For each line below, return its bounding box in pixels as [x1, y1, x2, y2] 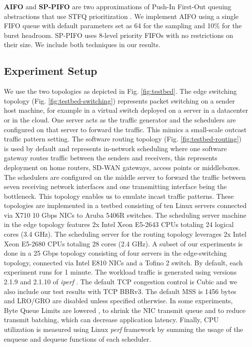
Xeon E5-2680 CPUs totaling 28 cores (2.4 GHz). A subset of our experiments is [4, 238, 243, 248]
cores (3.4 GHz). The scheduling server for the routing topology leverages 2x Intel [4, 229, 247, 239]
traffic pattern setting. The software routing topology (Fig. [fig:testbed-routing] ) [4, 134, 242, 144]
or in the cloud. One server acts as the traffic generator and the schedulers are [4, 114, 236, 124]
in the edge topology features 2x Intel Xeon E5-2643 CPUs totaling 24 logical [4, 219, 234, 229]
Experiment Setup [4, 63, 97, 78]
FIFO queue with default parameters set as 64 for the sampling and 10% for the [4, 20, 242, 31]
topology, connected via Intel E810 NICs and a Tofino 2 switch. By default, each [4, 257, 243, 267]
